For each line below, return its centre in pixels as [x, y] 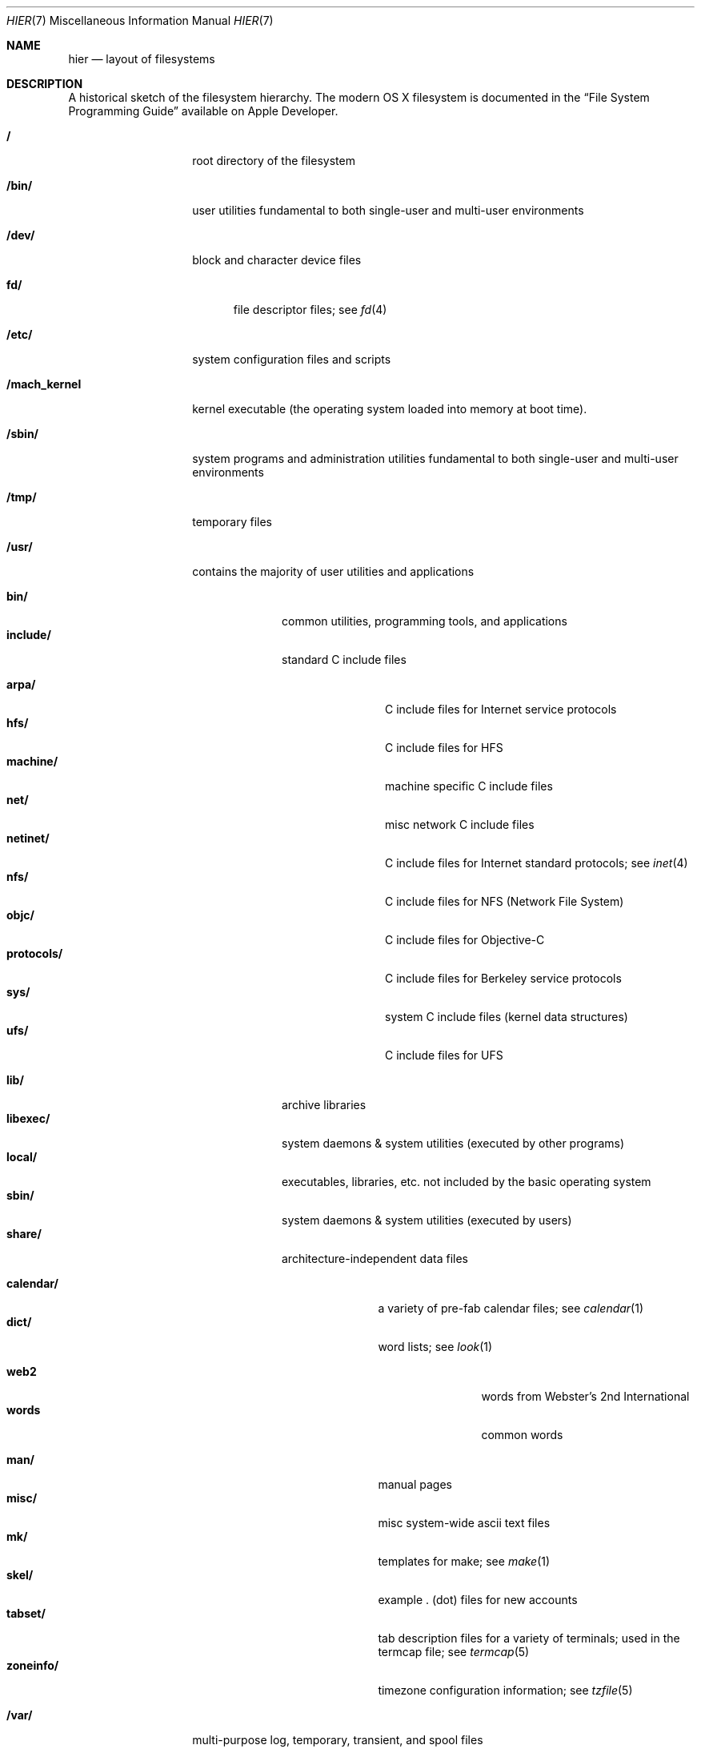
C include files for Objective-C [465, 940]
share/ [24, 1234]
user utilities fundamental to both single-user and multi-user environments [388, 210]
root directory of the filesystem [274, 161]
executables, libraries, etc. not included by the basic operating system [467, 1182]
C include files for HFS [444, 748]
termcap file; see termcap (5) [454, 1652]
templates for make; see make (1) [464, 1561]
